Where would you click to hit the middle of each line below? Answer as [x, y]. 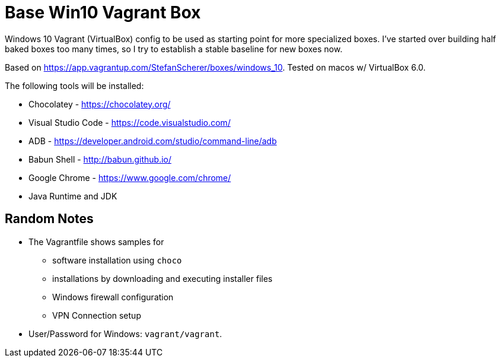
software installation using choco [117, 260]
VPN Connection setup [97, 315]
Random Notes [49, 219]
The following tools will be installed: [74, 85]
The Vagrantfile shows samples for [96, 242]
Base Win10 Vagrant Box [103, 12]
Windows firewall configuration [113, 297]
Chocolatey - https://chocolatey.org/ [100, 104]
